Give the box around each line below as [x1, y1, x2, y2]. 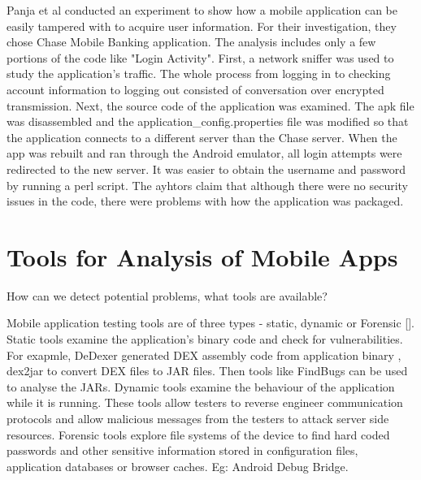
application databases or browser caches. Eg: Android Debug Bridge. [7, 457, 349, 474]
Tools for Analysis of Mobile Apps [7, 240, 398, 273]
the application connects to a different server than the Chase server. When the [7, 128, 397, 145]
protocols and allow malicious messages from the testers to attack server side [7, 410, 389, 426]
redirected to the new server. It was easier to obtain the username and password [7, 160, 406, 177]
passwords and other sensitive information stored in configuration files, [7, 442, 358, 459]
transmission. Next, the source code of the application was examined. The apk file [7, 97, 414, 114]
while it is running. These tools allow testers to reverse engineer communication [7, 394, 403, 411]
